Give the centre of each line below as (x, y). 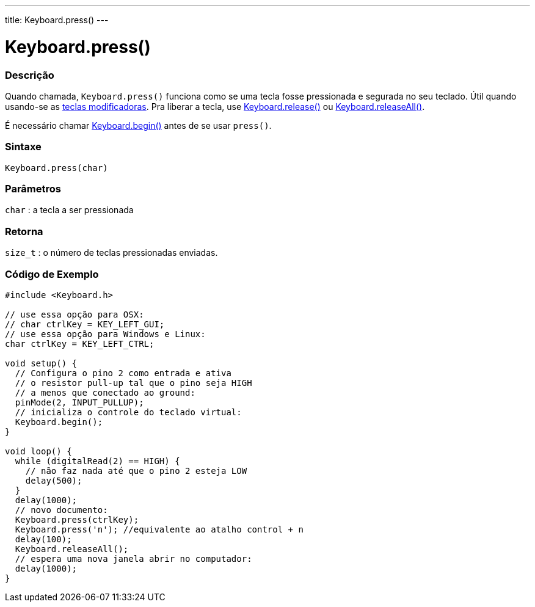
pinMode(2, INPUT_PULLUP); (79, 402)
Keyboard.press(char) (56, 168)
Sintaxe (23, 147)
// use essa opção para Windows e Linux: (105, 334)
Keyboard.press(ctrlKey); (77, 519)
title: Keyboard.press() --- (57, 20)
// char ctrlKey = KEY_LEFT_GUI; (85, 324)
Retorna (24, 231)
